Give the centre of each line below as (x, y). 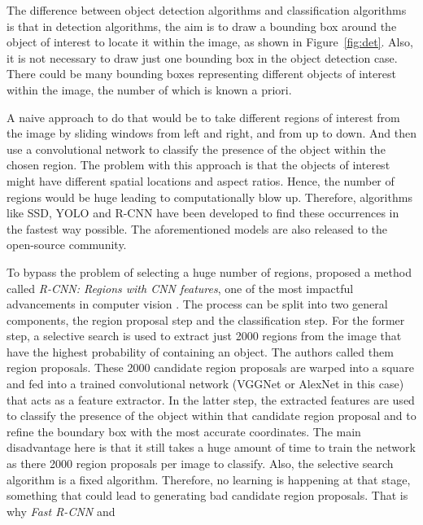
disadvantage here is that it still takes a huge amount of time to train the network (211, 447)
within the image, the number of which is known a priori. (149, 89)
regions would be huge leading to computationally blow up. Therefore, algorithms (209, 197)
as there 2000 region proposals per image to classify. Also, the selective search (200, 464)
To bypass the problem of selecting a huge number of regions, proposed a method (209, 271)
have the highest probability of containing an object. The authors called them (200, 351)
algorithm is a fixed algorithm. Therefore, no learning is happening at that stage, (209, 479)
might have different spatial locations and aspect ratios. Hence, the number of (201, 180)
